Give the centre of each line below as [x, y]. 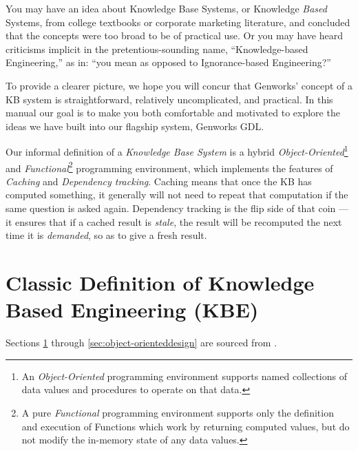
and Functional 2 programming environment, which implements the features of [169, 167]
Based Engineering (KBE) [132, 310]
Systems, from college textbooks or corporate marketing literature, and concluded [178, 22]
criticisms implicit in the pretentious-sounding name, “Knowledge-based [157, 49]
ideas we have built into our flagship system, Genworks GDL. [135, 126]
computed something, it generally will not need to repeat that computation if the [177, 195]
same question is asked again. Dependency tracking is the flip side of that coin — [177, 208]
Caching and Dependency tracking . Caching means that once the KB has [159, 181]
